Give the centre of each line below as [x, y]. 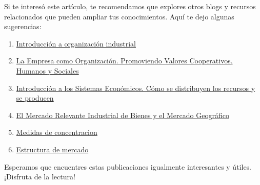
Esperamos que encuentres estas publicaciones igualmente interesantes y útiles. [128, 166]
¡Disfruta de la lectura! [40, 177]
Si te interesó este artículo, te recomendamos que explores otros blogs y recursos [130, 6]
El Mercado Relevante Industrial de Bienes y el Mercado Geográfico [123, 115]
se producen [35, 98]
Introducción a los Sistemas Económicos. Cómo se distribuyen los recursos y [136, 88]
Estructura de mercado [52, 149]
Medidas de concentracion [57, 132]
